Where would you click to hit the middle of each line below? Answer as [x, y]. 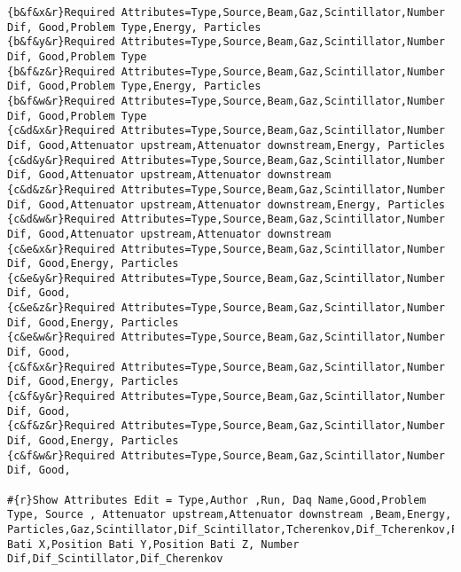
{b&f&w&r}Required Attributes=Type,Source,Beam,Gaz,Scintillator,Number [226, 101]
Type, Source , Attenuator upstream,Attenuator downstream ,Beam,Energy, [230, 515]
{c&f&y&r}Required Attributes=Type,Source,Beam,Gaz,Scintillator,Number [226, 397]
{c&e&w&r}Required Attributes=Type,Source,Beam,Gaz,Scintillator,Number [226, 337]
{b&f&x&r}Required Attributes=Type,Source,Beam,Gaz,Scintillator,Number [226, 12]
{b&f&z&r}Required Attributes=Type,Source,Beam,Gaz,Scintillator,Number [226, 71]
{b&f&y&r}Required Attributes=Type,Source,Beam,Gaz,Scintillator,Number [226, 42]
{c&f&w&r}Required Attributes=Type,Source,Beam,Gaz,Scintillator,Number [226, 455]
